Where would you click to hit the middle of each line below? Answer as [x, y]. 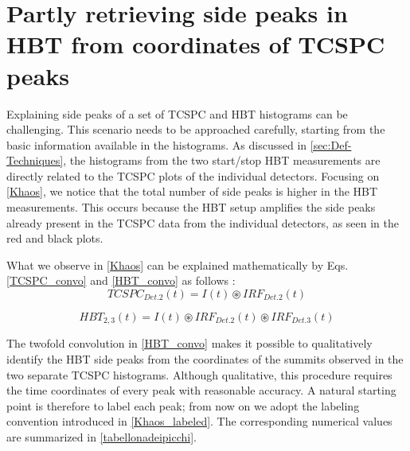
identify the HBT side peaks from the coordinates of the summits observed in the [205, 359]
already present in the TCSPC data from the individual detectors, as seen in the [203, 222]
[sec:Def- [331, 144]
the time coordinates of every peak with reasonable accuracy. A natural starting [201, 390]
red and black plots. [55, 238]
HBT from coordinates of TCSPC [196, 44]
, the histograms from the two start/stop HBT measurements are [222, 160]
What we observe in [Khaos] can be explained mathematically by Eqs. [178, 264]
